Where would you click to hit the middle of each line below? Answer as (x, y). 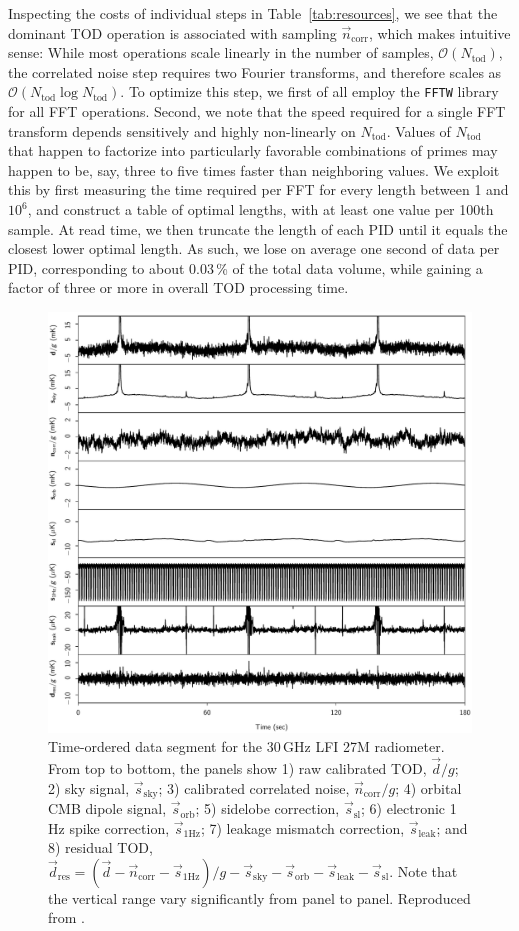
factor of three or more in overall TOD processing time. (178, 287)
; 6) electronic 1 (409, 808)
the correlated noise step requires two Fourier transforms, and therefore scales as (255, 71)
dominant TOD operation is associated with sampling (172, 32)
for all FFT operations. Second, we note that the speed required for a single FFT (257, 111)
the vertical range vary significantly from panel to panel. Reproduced (259, 897)
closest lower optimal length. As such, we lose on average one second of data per (254, 248)
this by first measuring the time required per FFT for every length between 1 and (258, 189)
